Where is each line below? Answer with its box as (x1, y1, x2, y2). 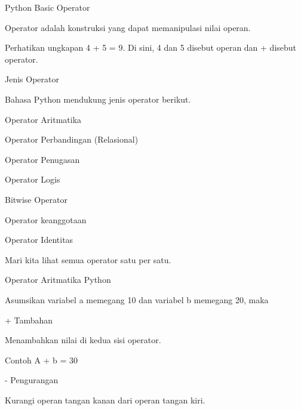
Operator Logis (5, 173, 60, 186)
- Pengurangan (5, 374, 59, 386)
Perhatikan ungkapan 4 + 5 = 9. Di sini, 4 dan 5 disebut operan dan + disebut (5, 41, 297, 54)
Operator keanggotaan (5, 213, 87, 226)
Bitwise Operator (5, 193, 67, 205)
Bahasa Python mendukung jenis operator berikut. (5, 93, 191, 105)
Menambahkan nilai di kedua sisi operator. (5, 334, 161, 346)
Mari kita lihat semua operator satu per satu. (5, 253, 171, 266)
